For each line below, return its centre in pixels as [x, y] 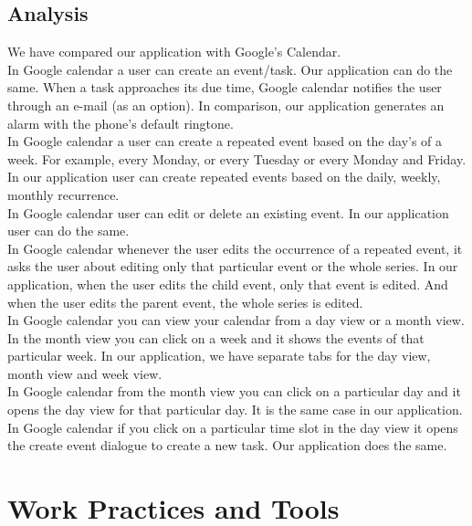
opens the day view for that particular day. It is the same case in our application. [235, 410]
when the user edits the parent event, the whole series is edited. [185, 302]
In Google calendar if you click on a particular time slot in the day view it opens [233, 427]
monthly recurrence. [63, 194]
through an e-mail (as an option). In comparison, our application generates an [226, 105]
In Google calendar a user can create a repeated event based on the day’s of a [225, 141]
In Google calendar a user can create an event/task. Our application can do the [230, 69]
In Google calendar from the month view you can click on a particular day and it [234, 391]
